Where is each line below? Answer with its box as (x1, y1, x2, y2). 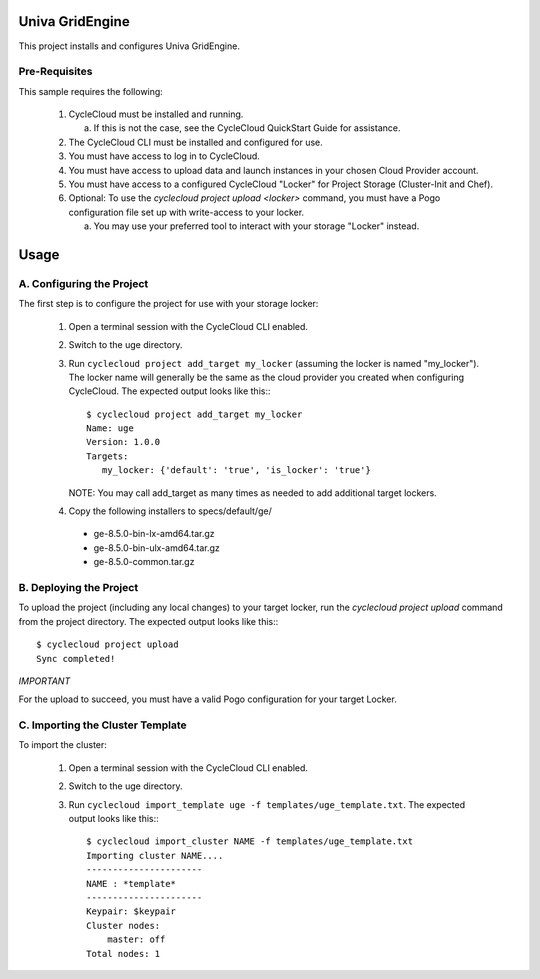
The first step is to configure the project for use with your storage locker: (18, 298, 319, 310)
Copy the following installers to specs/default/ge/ (68, 505, 272, 517)
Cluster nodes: (86, 920, 161, 931)
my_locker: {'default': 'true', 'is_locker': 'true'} (101, 465, 372, 476)
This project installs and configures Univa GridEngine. (18, 40, 240, 52)
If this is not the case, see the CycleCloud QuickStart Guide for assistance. (93, 122, 401, 134)
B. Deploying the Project (18, 580, 139, 594)
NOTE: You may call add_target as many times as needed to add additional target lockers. (68, 486, 437, 499)
